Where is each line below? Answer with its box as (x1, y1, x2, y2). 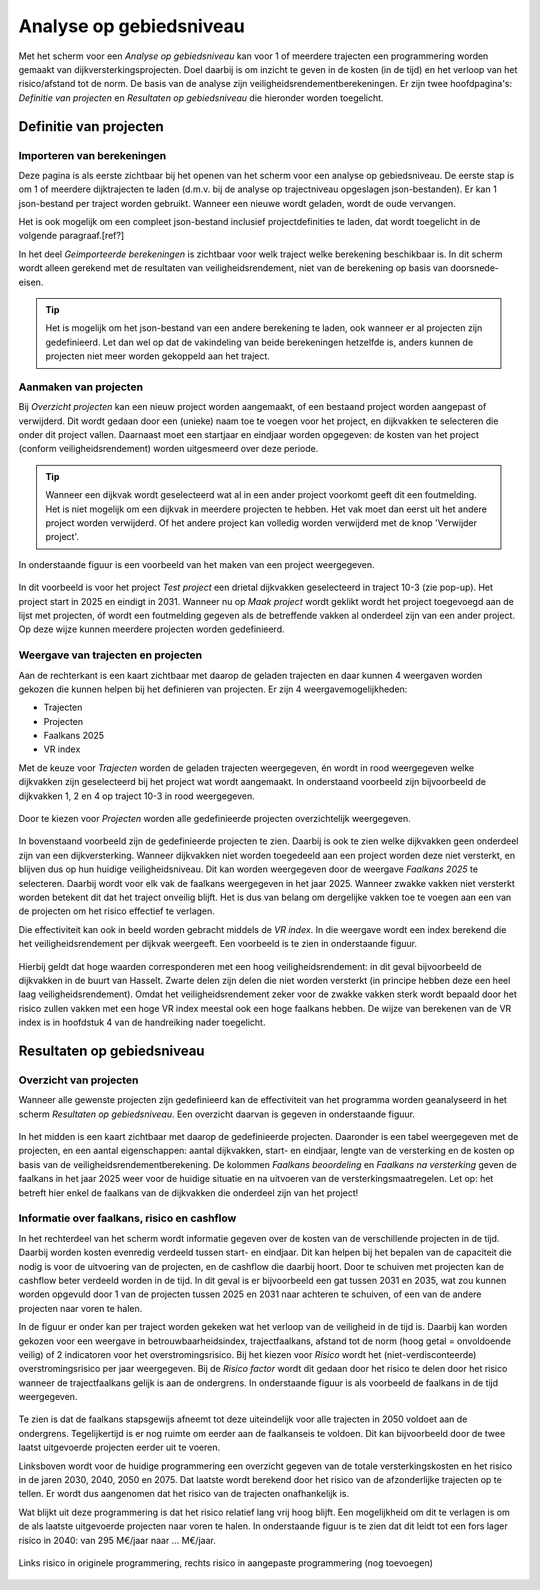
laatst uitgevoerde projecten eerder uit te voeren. (18, 1441, 220, 1454)
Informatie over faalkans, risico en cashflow (18, 1211, 237, 1225)
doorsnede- (450, 262, 500, 274)
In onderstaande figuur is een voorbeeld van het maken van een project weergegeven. (18, 558, 375, 570)
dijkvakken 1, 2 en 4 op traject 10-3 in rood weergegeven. (18, 790, 255, 802)
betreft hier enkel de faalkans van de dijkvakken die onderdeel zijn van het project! (18, 1186, 359, 1199)
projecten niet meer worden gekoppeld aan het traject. (45, 350, 270, 362)
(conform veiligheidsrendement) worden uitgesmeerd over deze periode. (18, 443, 319, 455)
